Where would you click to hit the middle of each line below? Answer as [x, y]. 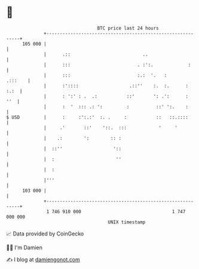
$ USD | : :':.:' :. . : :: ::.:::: [97, 117]
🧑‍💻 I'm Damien [25, 247]
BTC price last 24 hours [128, 28]
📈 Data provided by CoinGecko [45, 234]
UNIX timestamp [127, 222]
